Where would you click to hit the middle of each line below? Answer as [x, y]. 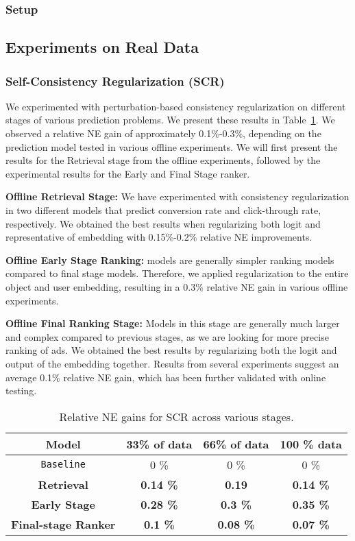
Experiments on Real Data [102, 47]
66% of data [236, 444]
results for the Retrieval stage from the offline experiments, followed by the [163, 160]
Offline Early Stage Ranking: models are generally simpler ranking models [170, 260]
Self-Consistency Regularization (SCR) [115, 81]
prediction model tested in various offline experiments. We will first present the [172, 146]
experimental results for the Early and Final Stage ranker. [128, 173]
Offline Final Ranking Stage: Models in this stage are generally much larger [173, 323]
